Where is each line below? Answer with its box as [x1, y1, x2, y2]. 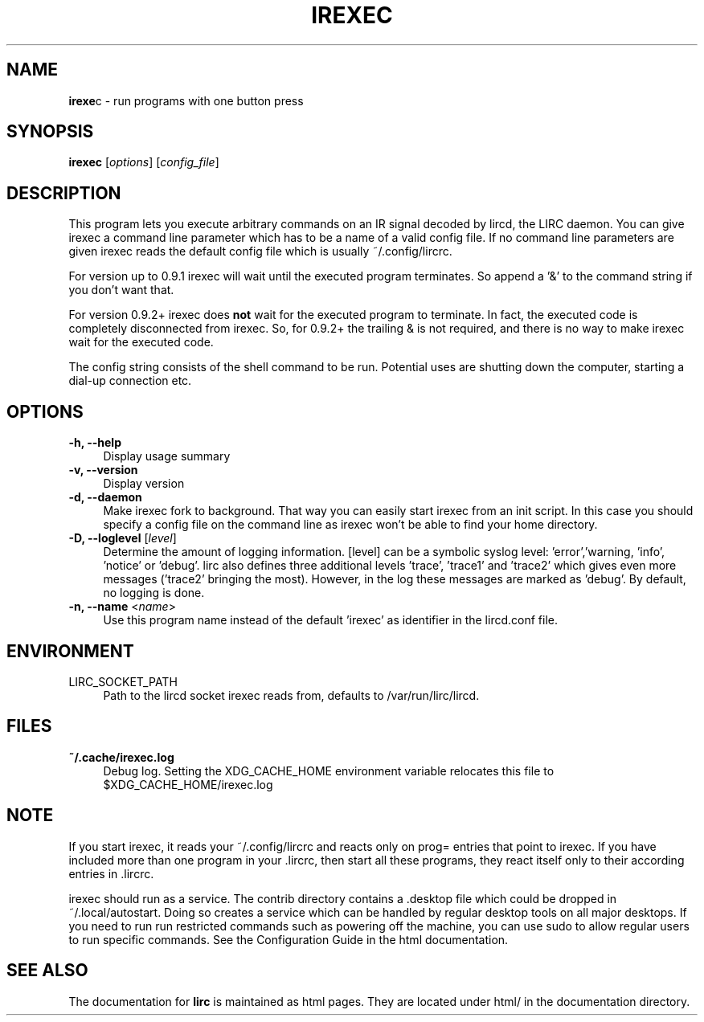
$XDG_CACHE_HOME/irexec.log [103, 777, 273, 791]
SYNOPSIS [6, 121, 94, 142]
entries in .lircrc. [68, 866, 154, 881]
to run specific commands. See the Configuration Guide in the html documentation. [68, 932, 509, 946]
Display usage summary [103, 449, 231, 464]
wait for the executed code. [68, 335, 214, 350]
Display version [103, 476, 185, 491]
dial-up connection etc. [68, 374, 192, 388]
